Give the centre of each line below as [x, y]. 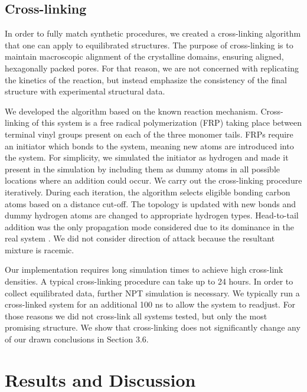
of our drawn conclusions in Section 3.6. [77, 339]
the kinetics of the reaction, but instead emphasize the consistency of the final [146, 79]
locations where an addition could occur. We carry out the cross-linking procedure [153, 180]
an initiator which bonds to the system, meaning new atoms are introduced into [149, 146]
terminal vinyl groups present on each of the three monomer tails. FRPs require [149, 134]
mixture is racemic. [40, 249]
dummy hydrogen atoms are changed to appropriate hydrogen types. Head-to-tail [152, 215]
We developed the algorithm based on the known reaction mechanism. [131, 111]
